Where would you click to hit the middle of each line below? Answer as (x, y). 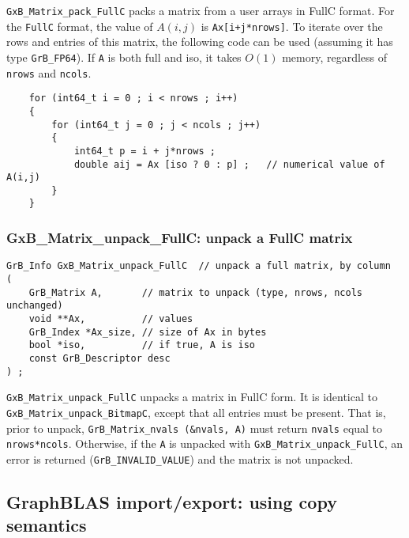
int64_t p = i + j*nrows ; (144, 151)
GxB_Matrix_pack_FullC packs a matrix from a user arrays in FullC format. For (201, 10)
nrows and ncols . (49, 72)
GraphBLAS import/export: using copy (172, 501)
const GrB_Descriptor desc (99, 358)
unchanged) (35, 306)
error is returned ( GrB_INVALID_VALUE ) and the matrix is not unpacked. (180, 458)
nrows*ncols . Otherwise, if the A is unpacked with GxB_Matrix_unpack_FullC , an (205, 443)
